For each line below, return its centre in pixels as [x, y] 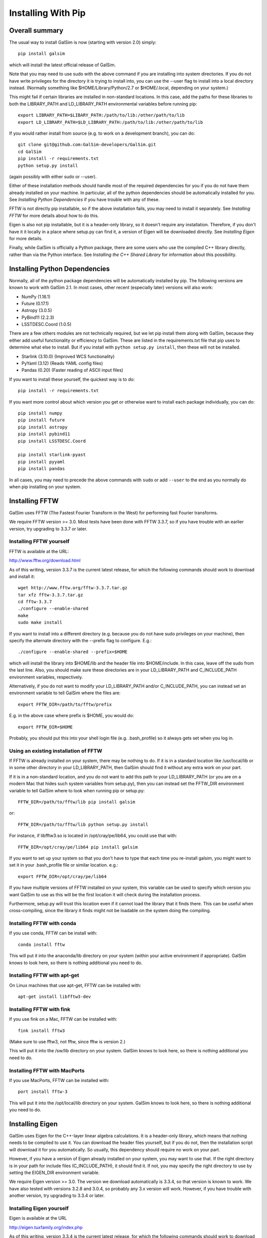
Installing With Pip [47, 13]
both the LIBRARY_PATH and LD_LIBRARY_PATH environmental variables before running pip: [103, 103]
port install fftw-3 [43, 1092]
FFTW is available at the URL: [39, 551]
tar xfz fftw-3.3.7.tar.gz [51, 595]
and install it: [22, 576]
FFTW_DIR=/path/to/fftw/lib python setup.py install [83, 824]
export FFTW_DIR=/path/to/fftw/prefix [65, 704]
